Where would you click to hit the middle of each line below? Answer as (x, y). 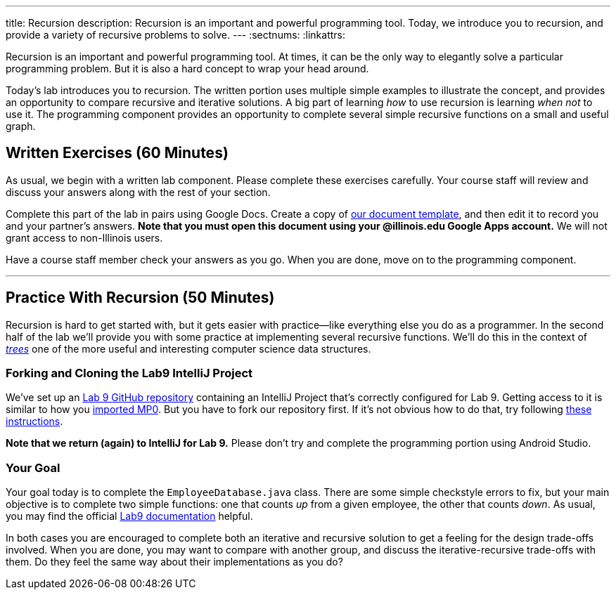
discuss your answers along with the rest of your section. (138, 192)
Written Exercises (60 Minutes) (117, 153)
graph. (21, 126)
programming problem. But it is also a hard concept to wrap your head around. (187, 68)
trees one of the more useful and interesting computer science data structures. (188, 348)
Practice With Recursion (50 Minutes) (140, 298)
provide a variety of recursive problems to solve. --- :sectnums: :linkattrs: (176, 35)
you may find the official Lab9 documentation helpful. (129, 516)
